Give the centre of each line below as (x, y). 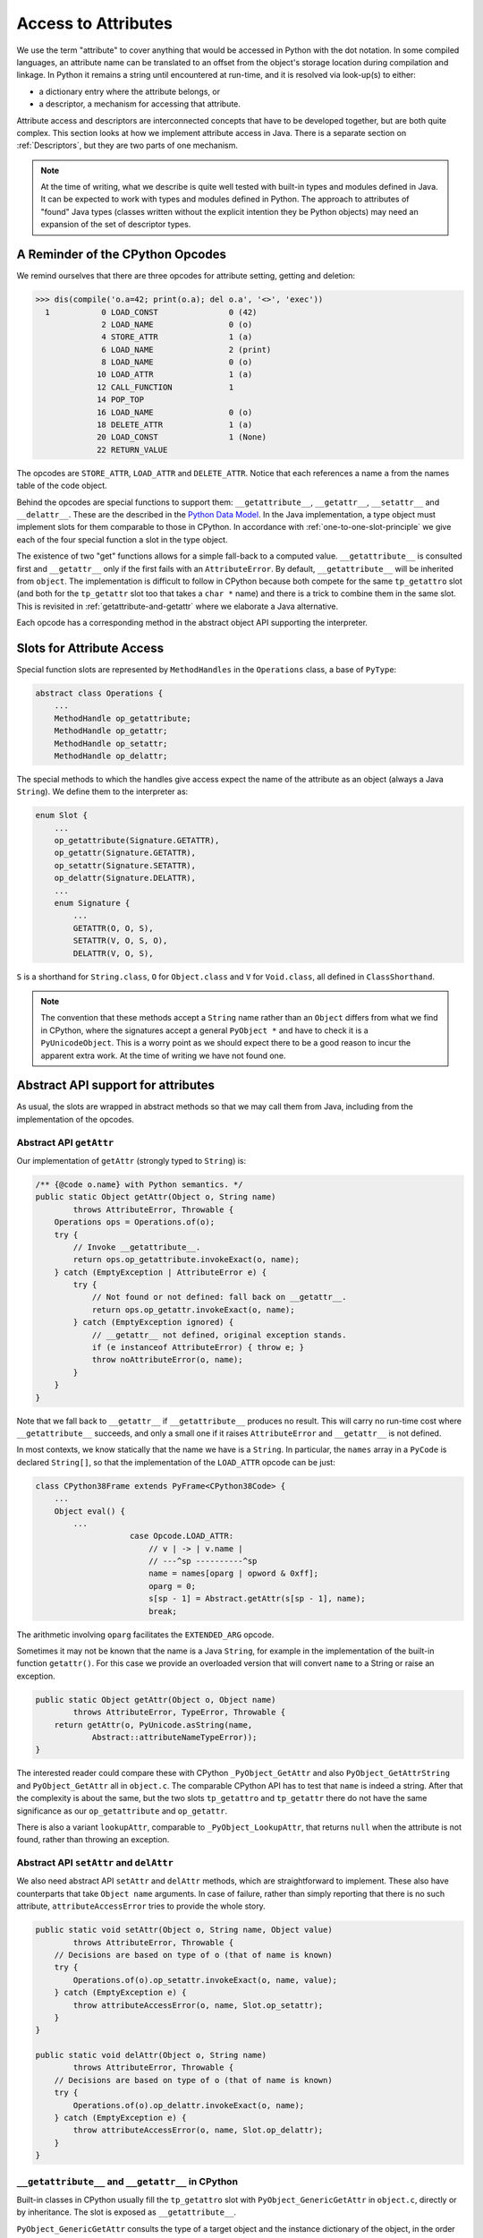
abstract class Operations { (99, 693)
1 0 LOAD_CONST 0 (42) (151, 312)
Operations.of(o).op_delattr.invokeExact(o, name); (189, 2105)
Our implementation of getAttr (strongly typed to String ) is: (131, 1160)
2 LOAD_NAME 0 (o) (177, 324)
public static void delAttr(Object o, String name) (151, 2055)
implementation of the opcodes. (75, 1119)
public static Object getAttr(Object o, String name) (156, 1197)
